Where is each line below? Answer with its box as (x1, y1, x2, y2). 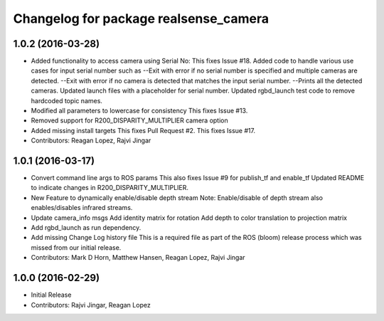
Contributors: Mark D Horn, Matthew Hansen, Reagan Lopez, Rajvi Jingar (31, 253, 245, 262)
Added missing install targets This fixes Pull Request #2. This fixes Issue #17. (31, 126, 256, 135)
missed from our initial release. (31, 243, 122, 252)
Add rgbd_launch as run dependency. (31, 223, 142, 232)
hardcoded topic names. (31, 96, 103, 105)
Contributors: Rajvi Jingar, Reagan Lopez (31, 300, 151, 309)
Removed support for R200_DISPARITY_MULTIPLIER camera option (31, 116, 228, 125)
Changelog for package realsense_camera (13, 11, 270, 26)
